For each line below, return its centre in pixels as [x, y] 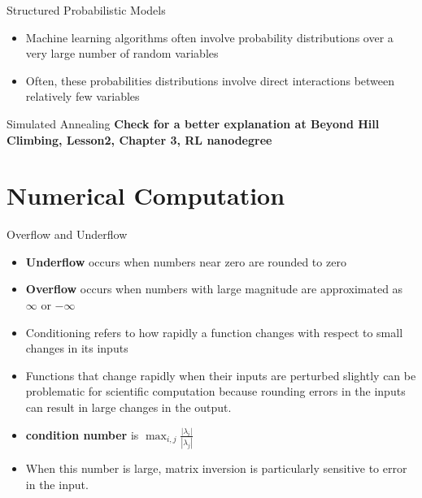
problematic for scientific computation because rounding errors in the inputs [215, 391]
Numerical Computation [146, 195]
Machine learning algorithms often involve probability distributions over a [209, 37]
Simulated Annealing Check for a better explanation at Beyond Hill [193, 123]
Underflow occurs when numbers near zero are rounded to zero [186, 261]
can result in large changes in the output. [128, 407]
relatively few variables [83, 96]
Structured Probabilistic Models [86, 10]
